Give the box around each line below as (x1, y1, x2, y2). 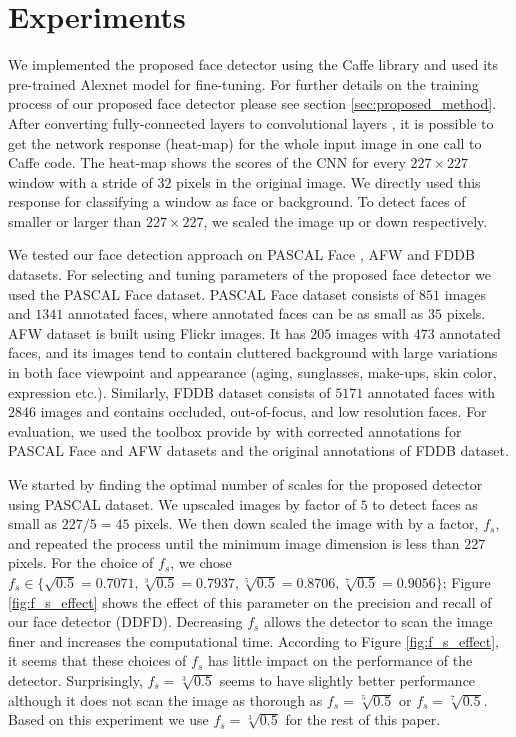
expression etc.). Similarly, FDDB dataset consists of (8, 381, 331, 402)
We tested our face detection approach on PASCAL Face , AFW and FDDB (8, 244, 475, 265)
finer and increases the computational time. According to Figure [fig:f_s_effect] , (8, 630, 499, 651)
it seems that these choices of (8, 650, 187, 671)
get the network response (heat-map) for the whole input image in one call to (8, 132, 482, 153)
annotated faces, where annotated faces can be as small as (67, 303, 424, 324)
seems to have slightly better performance (219, 669, 476, 690)
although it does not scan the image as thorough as (8, 689, 323, 710)
